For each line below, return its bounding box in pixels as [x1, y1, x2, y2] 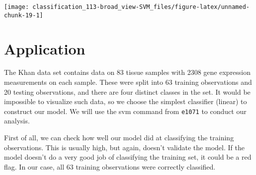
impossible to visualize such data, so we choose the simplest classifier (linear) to [4, 96, 247, 107]
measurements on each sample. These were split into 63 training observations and [4, 77, 252, 87]
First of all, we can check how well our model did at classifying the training [4, 132, 234, 143]
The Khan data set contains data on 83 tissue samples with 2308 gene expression [4, 67, 251, 77]
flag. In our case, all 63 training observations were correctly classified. [4, 161, 216, 172]
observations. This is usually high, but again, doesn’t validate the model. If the [4, 142, 245, 152]
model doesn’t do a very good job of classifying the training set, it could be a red [4, 152, 252, 162]
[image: [4, 3, 29, 10]
